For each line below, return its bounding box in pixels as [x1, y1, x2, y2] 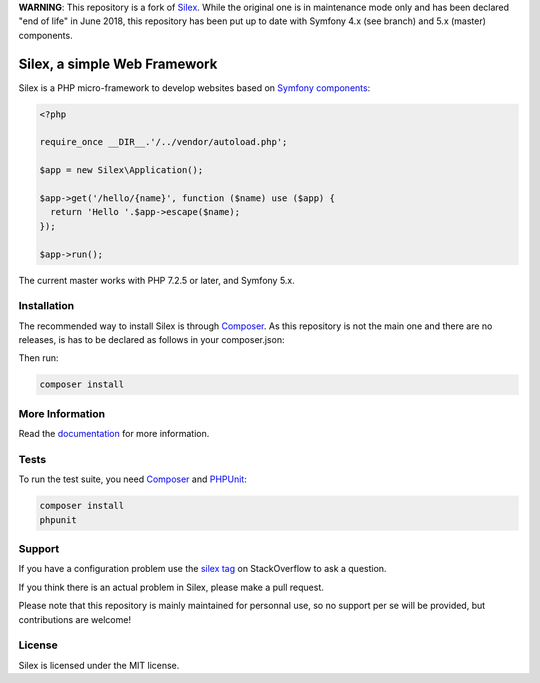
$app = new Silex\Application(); [39, 165, 204, 176]
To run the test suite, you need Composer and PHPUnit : [18, 473, 247, 485]
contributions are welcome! [18, 613, 132, 625]
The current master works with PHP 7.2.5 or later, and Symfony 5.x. [18, 274, 295, 286]
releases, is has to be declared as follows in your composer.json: [18, 334, 285, 346]
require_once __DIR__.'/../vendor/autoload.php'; [39, 136, 288, 148]
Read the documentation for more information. [18, 428, 210, 440]
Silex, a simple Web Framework [18, 55, 218, 72]
